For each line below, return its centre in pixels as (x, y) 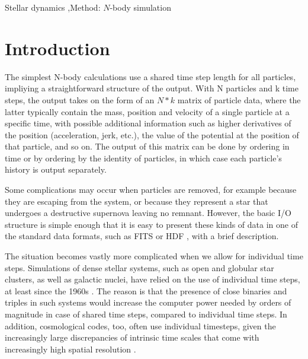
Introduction (57, 48)
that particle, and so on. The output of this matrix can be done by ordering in (147, 146)
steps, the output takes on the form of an (80, 99)
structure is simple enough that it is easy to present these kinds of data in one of (151, 224)
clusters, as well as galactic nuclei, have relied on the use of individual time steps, (153, 279)
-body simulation (140, 7)
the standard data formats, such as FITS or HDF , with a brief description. (142, 236)
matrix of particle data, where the (239, 99)
